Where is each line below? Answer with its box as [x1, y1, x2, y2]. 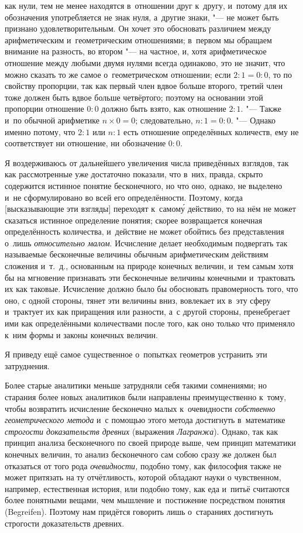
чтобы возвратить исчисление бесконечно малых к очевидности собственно [5, 402, 276, 414]
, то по [268, 68, 292, 80]
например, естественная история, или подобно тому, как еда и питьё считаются [5, 482, 290, 494]
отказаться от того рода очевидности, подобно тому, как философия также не [5, 459, 282, 472]
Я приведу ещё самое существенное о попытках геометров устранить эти [5, 348, 267, 360]
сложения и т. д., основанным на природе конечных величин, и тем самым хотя [5, 260, 294, 272]
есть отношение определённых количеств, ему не [123, 125, 299, 137]
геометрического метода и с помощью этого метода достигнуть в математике [5, 414, 285, 426]
